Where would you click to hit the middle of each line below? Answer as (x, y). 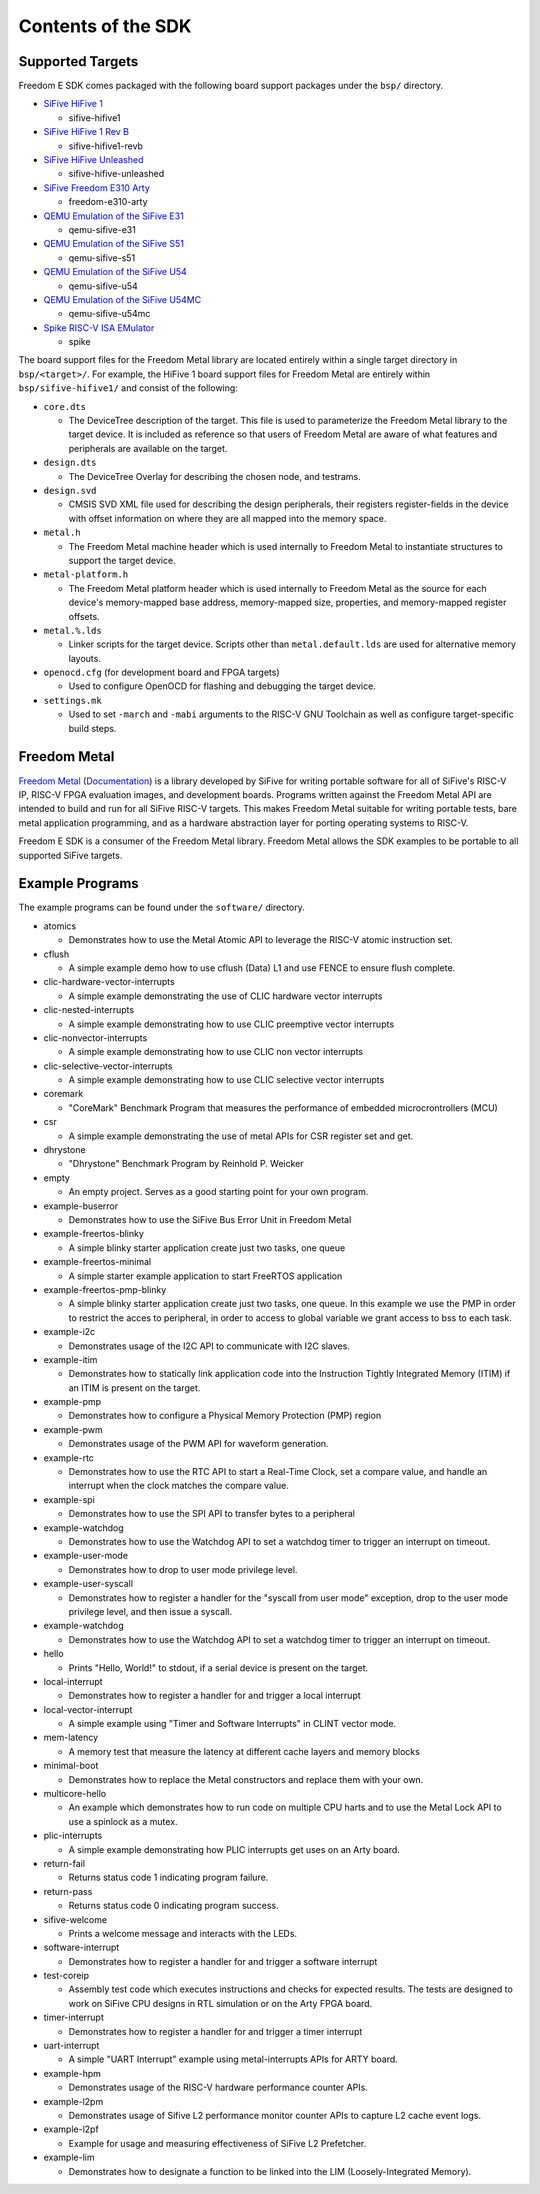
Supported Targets (78, 61)
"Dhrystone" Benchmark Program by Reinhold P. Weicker (186, 1164)
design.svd (70, 490)
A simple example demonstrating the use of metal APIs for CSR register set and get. (241, 1136)
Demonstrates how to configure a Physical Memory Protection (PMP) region (225, 1416)
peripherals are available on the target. (148, 448)
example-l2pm (73, 2101)
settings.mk (72, 700)
